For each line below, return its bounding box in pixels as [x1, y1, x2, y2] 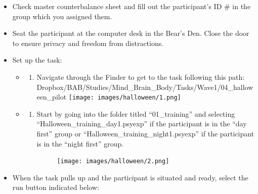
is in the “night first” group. [36, 138, 124, 149]
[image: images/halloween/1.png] [68, 94, 181, 102]
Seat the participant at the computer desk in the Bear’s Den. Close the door [12, 28, 249, 38]
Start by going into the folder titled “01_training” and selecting [36, 108, 235, 119]
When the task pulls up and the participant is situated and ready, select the [12, 172, 248, 182]
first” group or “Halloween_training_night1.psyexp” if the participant [36, 128, 254, 138]
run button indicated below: [12, 182, 99, 192]
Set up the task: [12, 55, 62, 65]
